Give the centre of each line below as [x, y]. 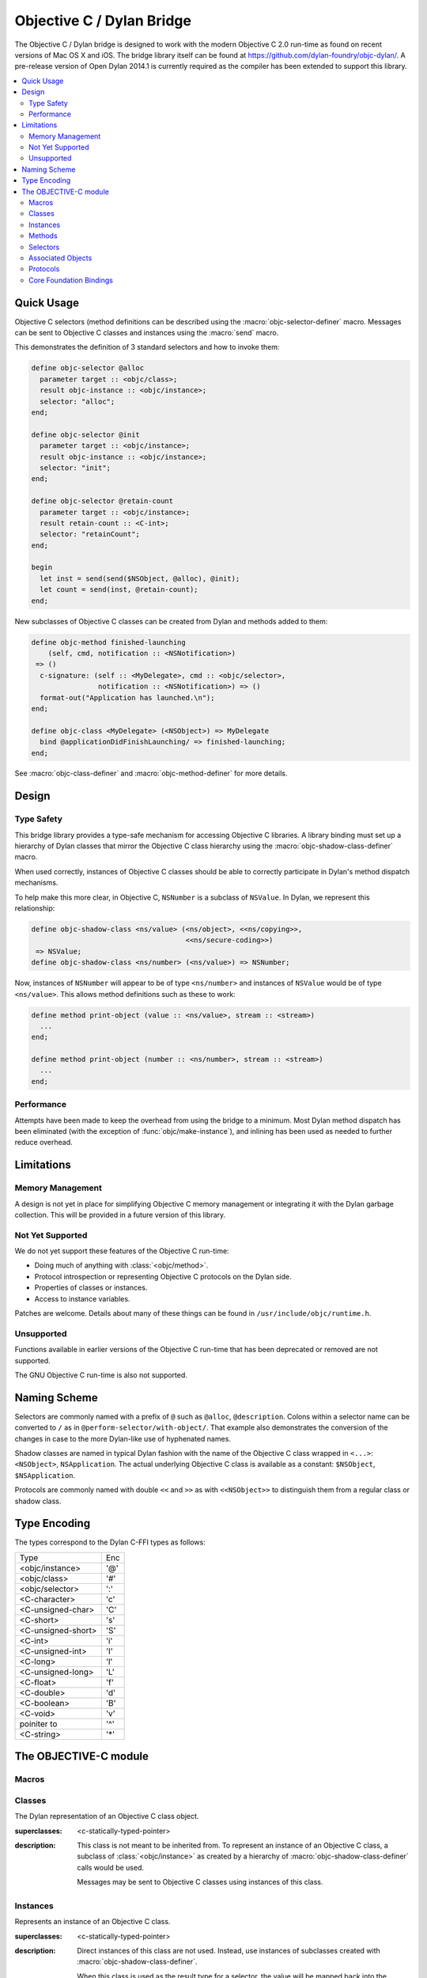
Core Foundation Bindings [71, 280]
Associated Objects [60, 258]
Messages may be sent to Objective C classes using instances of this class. [200, 1882]
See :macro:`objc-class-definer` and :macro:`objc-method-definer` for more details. [151, 773]
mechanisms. [36, 883]
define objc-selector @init [85, 434]
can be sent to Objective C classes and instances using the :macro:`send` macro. [147, 333]
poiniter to [38, 1723]
